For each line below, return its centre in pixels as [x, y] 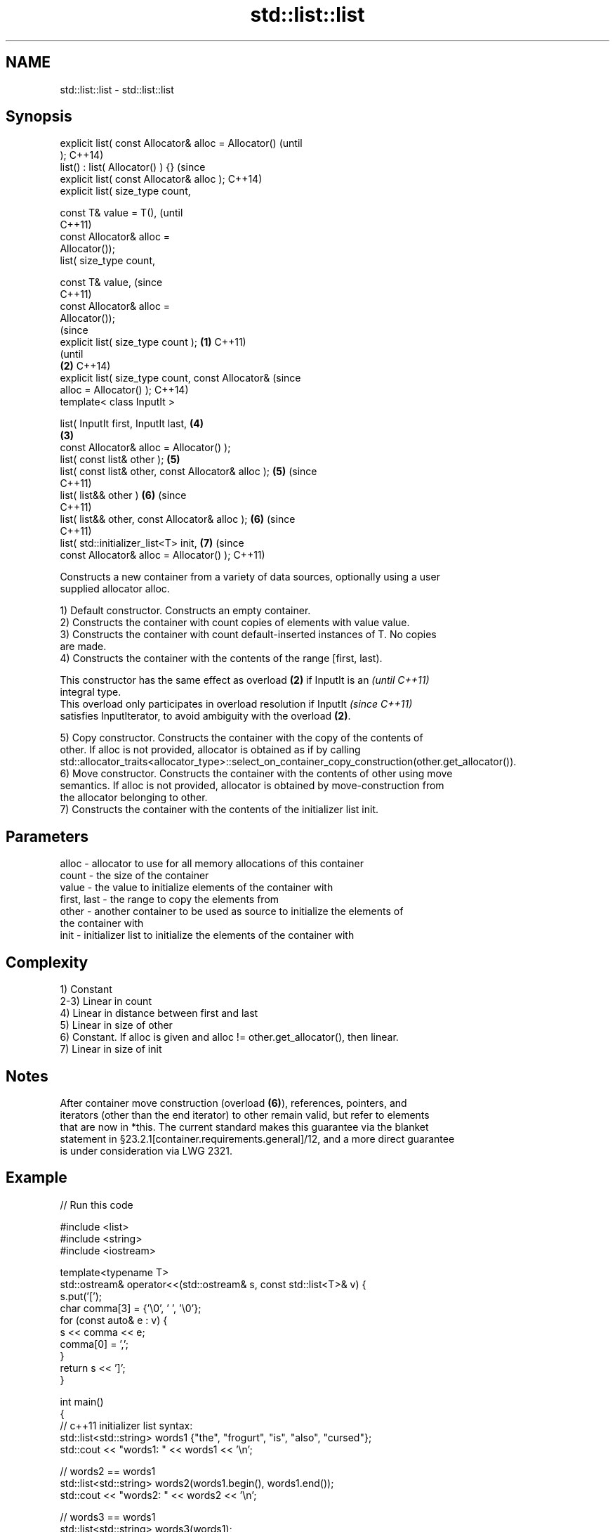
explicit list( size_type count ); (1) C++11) [153, 342]
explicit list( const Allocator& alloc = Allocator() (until [181, 143]
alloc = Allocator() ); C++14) [124, 390]
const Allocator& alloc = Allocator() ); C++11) [163, 555]
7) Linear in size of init [111, 1049]
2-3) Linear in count [106, 1001]
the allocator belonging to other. [134, 798]
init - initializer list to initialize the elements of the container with [207, 935]
